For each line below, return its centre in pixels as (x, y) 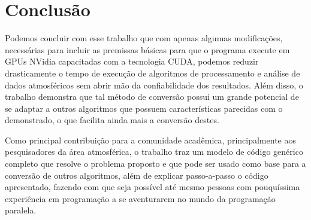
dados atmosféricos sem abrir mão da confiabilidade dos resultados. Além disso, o (154, 85)
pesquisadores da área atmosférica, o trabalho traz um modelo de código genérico (154, 152)
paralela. (21, 210)
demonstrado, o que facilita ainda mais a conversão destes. (112, 120)
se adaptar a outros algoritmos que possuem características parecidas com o (144, 108)
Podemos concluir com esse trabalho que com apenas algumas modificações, (144, 38)
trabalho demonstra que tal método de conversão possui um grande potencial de (152, 97)
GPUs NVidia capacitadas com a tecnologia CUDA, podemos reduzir (132, 61)
